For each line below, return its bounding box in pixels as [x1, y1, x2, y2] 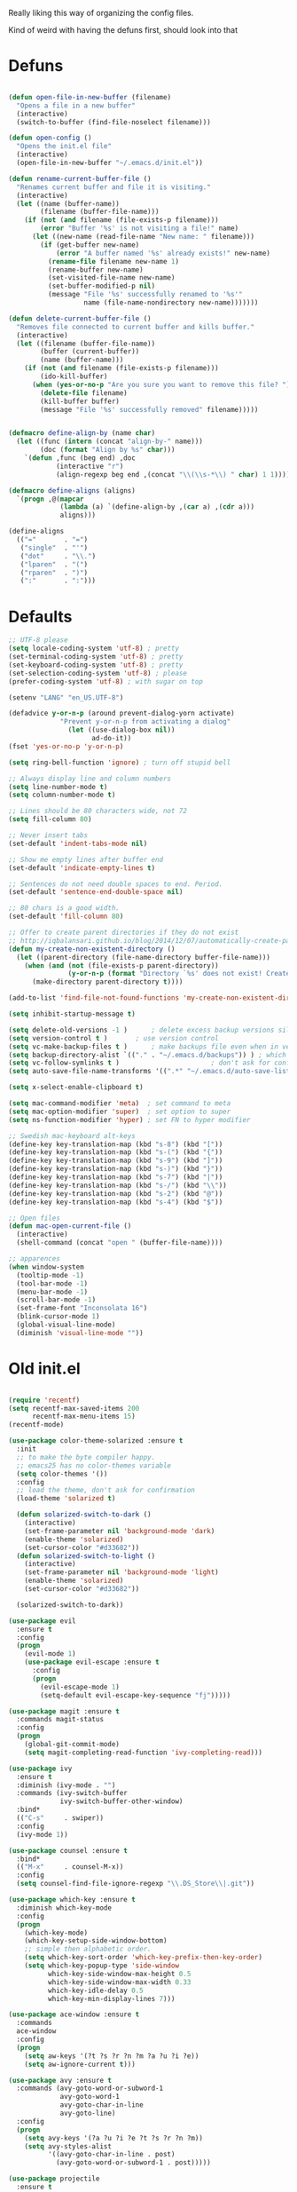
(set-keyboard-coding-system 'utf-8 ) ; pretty [8, 661, 184, 669]
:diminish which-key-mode [16, 1903, 113, 1912]
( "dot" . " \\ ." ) [20, 551, 97, 560]
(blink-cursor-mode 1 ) [16, 1312, 100, 1321]
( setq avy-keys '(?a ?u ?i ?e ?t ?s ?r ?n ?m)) [24, 2133, 203, 2142]
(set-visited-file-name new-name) [47, 273, 176, 282]
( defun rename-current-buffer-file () [8, 174, 152, 183]
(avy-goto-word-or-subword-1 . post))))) [55, 2158, 212, 2167]
